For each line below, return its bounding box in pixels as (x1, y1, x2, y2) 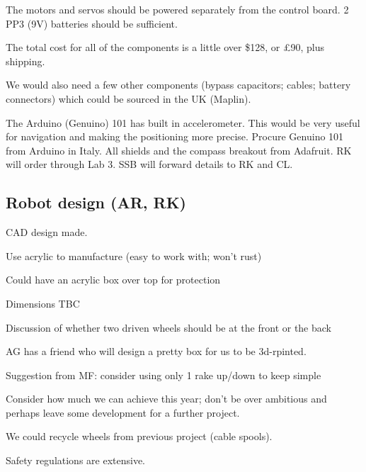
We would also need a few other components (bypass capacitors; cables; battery (6, 77, 351, 92)
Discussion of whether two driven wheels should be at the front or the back (6, 320, 331, 335)
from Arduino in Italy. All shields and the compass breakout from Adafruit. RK (6, 142, 352, 157)
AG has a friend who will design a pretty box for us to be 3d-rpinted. (6, 344, 307, 359)
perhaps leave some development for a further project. (6, 405, 240, 420)
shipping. (6, 53, 45, 68)
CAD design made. (6, 225, 88, 240)
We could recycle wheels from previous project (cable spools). (6, 429, 273, 444)
